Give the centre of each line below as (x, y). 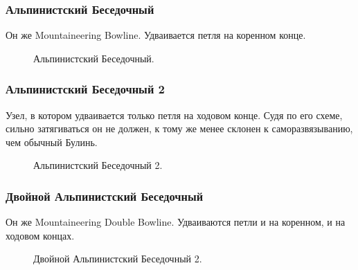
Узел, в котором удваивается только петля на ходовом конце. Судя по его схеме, (174, 115)
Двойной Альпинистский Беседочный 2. (118, 259)
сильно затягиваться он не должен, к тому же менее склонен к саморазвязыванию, (179, 128)
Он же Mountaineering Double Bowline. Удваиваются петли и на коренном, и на (176, 222)
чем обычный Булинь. (52, 142)
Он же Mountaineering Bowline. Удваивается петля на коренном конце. (156, 35)
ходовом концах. (40, 235)
